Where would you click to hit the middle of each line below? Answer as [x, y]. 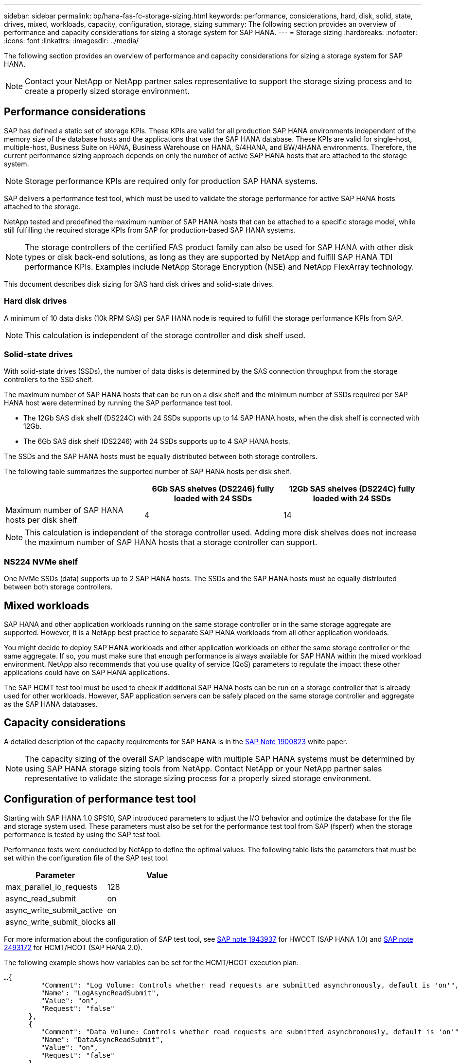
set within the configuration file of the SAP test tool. [87, 858]
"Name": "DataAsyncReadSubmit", [102, 1039]
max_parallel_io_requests [52, 887]
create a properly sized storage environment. [107, 91]
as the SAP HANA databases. [51, 704]
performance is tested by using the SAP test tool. [82, 834]
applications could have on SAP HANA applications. [87, 672]
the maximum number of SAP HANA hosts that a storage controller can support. [171, 542]
